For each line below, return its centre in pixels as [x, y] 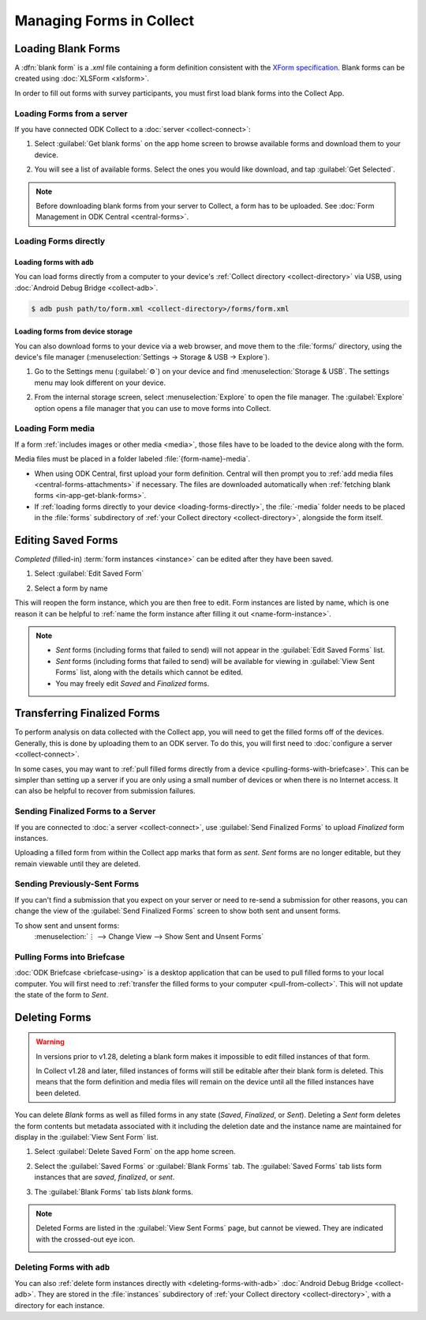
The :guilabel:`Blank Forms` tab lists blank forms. [114, 1192]
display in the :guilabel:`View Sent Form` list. [86, 1137]
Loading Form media [54, 428]
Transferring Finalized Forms [88, 713]
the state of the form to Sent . [62, 994]
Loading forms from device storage [74, 331]
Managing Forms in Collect [105, 21]
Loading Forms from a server [71, 113]
